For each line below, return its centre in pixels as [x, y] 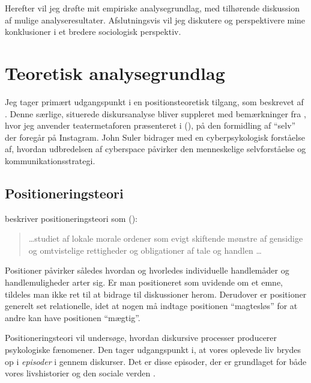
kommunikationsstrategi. [50, 160]
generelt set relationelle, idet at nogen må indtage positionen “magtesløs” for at [151, 306]
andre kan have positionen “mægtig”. [73, 317]
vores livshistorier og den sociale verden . [80, 373]
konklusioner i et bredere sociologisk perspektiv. [93, 32]
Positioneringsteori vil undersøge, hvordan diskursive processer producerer [141, 338]
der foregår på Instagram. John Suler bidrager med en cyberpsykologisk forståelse [155, 137]
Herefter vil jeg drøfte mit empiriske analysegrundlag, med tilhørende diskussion [152, 8]
